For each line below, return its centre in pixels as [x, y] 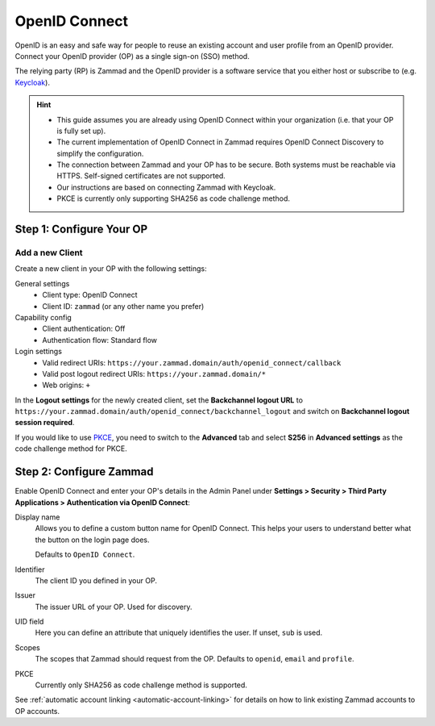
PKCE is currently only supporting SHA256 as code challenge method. [173, 198]
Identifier [30, 570]
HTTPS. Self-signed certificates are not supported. [141, 176]
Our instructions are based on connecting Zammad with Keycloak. [166, 187]
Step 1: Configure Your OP [81, 229]
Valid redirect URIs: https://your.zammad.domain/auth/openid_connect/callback [192, 362]
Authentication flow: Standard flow [99, 340]
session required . [45, 423]
